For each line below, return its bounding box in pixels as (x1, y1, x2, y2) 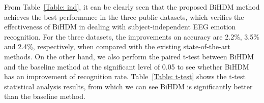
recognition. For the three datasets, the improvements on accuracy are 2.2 (4, 31, 234, 42)
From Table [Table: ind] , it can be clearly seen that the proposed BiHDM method (4, 2, 260, 12)
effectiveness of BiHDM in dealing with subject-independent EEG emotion (4, 21, 236, 32)
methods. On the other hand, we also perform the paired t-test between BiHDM (4, 51, 254, 61)
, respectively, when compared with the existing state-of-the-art (33, 41, 230, 52)
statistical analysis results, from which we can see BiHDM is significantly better (4, 81, 253, 91)
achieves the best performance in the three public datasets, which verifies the (4, 11, 244, 22)
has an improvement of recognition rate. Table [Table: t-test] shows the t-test (4, 71, 246, 82)
